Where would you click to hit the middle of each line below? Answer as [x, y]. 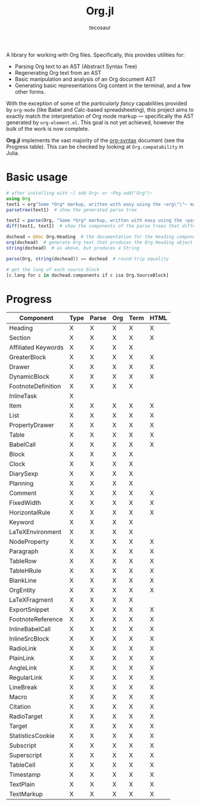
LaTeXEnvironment [35, 532]
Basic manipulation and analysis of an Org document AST [85, 79]
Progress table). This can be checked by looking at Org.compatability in [95, 146]
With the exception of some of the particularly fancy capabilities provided [97, 103]
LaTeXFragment [31, 600]
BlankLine [23, 581]
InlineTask [23, 396]
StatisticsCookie [32, 736]
